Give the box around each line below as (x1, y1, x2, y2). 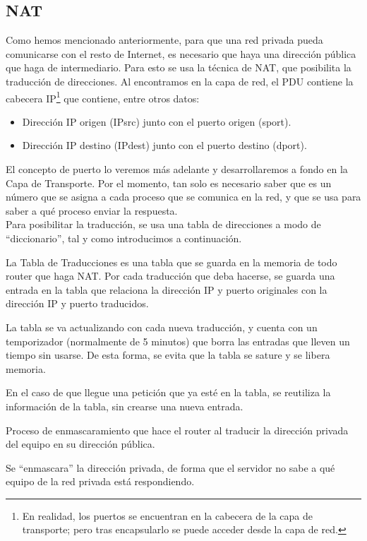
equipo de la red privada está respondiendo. (6, 474, 195, 489)
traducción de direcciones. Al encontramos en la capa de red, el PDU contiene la (6, 73, 354, 88)
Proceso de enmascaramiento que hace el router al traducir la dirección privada (6, 422, 349, 437)
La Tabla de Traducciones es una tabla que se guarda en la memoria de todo (6, 254, 337, 269)
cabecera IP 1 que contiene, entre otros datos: (6, 88, 200, 105)
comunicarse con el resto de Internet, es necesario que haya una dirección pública (6, 46, 356, 61)
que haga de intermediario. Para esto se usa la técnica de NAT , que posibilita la (6, 60, 351, 75)
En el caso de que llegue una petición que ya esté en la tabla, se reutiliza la (6, 385, 331, 400)
